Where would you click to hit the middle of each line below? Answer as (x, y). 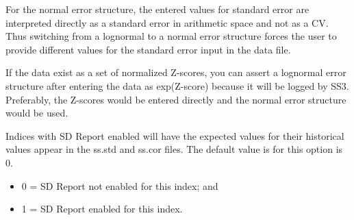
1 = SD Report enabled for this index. (102, 209)
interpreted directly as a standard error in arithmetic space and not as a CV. (167, 22)
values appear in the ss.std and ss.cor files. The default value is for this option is (174, 149)
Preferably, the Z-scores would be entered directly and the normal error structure (176, 99)
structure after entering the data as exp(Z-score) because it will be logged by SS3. (177, 85)
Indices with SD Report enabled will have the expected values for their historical (175, 135)
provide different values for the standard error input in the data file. (148, 49)
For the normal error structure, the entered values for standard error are (157, 9)
